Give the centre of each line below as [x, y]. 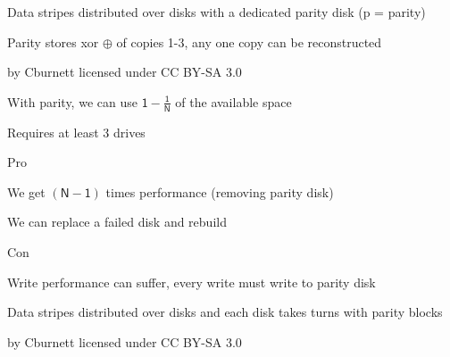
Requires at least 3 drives [76, 132]
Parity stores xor [53, 42]
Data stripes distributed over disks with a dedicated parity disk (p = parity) [217, 12]
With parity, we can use [72, 101]
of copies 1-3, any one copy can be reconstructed [249, 42]
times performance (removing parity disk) [220, 191]
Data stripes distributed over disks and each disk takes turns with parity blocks [225, 312]
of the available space [233, 101]
